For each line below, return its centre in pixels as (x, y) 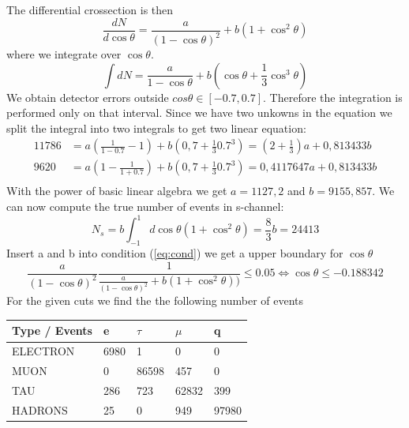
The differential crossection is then (90, 9)
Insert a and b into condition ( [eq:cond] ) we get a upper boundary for (175, 252)
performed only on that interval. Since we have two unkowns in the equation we (199, 113)
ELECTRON (43, 351)
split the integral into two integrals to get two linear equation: (156, 128)
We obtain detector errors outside (88, 97)
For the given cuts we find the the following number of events (155, 300)
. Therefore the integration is (333, 97)
